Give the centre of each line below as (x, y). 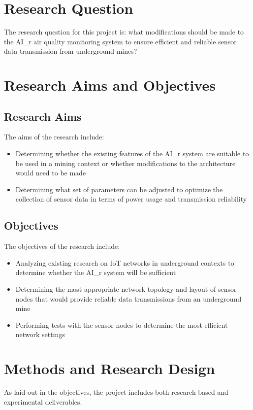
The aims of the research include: (54, 137)
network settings (40, 334)
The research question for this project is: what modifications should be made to (124, 32)
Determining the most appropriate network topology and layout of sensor (126, 289)
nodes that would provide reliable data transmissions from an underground (128, 298)
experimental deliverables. (43, 401)
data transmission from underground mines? (71, 51)
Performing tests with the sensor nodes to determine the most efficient (122, 325)
